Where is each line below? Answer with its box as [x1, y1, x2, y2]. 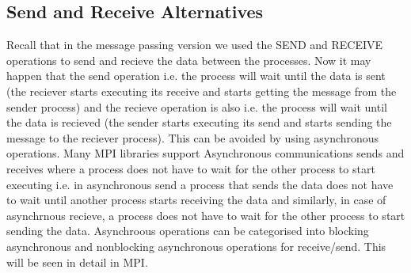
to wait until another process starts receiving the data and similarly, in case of [6, 191, 386, 208]
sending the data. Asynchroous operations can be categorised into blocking [6, 222, 369, 239]
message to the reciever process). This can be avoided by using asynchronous [6, 129, 379, 146]
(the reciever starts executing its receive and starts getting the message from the [6, 82, 397, 99]
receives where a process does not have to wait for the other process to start [6, 160, 375, 176]
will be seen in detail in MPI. [6, 253, 148, 270]
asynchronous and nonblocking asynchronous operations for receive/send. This [6, 237, 386, 254]
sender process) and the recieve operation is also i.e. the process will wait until [6, 98, 387, 115]
